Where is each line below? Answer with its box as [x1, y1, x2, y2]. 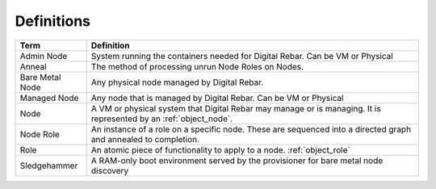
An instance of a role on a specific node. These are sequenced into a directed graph [90, 124, 412, 135]
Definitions [15, 12, 91, 30]
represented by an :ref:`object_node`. [90, 113, 233, 124]
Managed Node [19, 92, 79, 103]
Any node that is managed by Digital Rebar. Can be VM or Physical [90, 92, 344, 103]
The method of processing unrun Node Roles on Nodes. [90, 61, 304, 72]
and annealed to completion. [90, 133, 200, 145]
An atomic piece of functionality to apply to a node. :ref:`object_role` [90, 144, 350, 155]
